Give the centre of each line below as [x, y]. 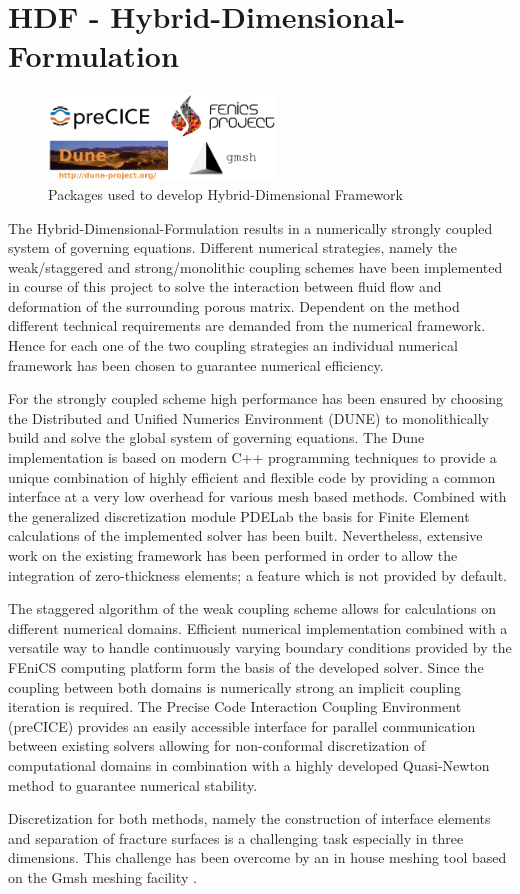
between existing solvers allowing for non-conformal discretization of [217, 745]
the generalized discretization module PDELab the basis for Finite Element [239, 515]
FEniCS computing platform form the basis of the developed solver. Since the [246, 666]
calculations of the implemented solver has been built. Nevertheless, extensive [245, 535]
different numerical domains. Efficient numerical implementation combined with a [258, 627]
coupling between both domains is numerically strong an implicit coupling [235, 686]
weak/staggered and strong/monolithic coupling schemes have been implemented [255, 266]
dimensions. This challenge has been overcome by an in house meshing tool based [257, 857]
